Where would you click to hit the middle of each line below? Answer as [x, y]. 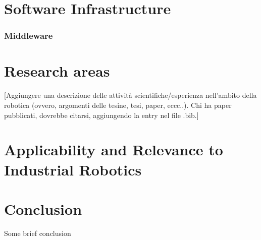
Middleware [29, 36]
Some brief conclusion [38, 233]
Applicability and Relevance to [114, 149]
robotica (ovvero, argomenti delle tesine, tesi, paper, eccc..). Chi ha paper [118, 105]
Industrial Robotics [73, 169]
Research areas [57, 71]
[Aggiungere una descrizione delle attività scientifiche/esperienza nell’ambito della [130, 95]
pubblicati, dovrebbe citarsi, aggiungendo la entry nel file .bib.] [101, 115]
